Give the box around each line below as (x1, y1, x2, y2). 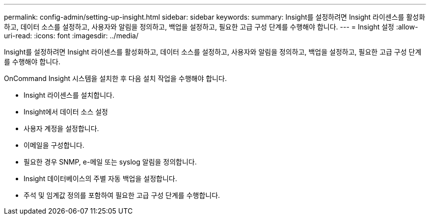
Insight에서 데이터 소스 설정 (24, 108, 108, 116)
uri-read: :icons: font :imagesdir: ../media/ (4, 31, 138, 40)
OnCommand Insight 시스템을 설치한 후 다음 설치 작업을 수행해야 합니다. (4, 74, 227, 82)
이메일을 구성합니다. (24, 141, 84, 149)
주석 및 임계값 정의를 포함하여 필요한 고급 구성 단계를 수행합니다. (24, 191, 220, 199)
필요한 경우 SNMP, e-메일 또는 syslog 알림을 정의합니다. (24, 158, 197, 166)
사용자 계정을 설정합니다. (24, 124, 99, 133)
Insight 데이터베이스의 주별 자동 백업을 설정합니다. (24, 174, 177, 183)
